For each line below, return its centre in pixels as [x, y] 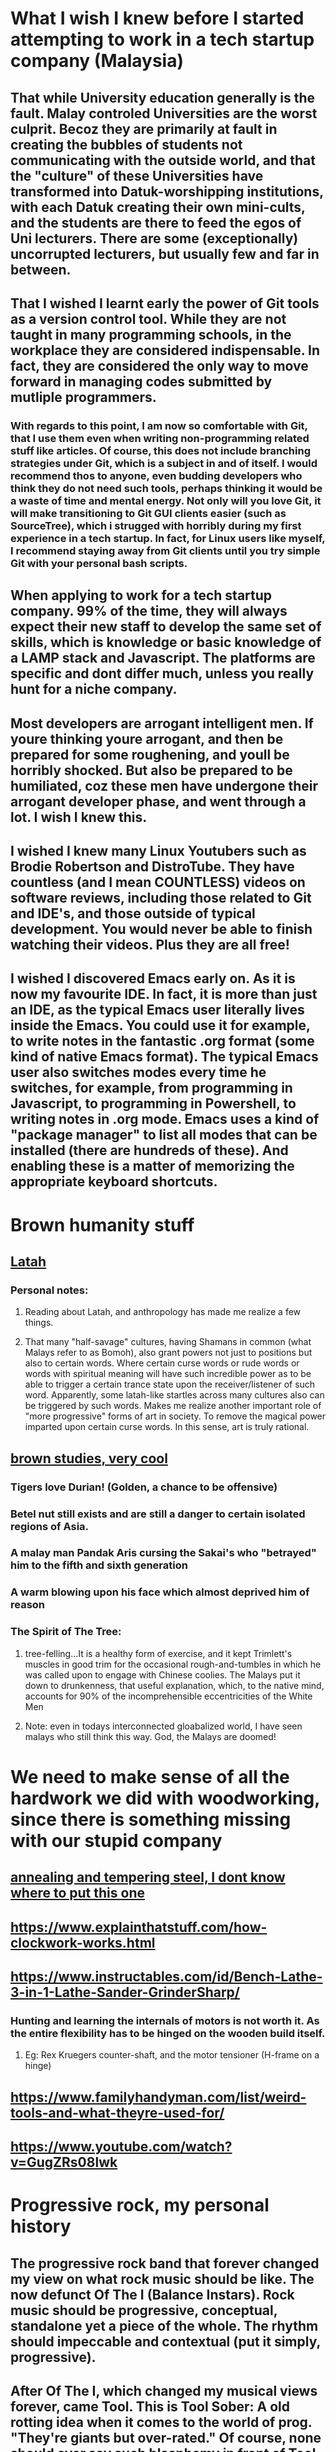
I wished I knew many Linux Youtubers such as [158, 851]
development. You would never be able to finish [161, 929]
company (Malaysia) [97, 61]
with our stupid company [116, 1840]
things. [39, 1323]
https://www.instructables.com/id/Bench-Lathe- [166, 1977]
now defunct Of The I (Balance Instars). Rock [152, 2294]
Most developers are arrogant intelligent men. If [162, 723]
